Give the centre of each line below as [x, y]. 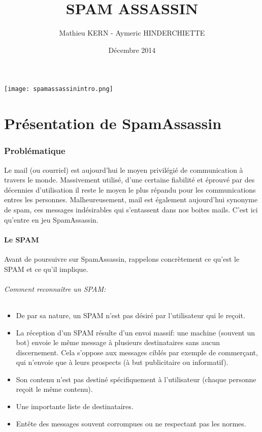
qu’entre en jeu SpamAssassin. [51, 219]
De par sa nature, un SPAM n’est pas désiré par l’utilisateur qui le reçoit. [130, 315]
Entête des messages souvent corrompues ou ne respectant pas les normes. [131, 423]
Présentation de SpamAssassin [113, 123]
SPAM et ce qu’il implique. [46, 269]
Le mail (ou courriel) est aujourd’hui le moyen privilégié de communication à [124, 169]
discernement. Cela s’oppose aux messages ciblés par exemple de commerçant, [137, 352]
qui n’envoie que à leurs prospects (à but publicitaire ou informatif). [122, 362]
